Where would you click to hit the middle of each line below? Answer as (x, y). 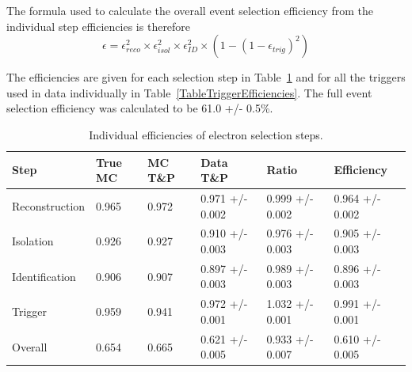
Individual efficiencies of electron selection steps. (206, 134)
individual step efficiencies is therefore (99, 26)
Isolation (33, 241)
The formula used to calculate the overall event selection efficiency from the (190, 10)
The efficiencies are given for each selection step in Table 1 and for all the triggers (206, 77)
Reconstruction (49, 205)
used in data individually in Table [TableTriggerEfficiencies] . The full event (189, 92)
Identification (44, 276)
